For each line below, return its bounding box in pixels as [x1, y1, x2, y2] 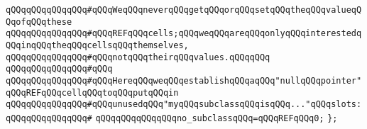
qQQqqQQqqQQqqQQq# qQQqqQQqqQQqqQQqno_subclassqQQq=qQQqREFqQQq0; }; [6, 113, 338, 123]
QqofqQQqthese [6, 16, 72, 27]
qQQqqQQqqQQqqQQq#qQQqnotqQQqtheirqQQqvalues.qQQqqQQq [6, 52, 270, 62]
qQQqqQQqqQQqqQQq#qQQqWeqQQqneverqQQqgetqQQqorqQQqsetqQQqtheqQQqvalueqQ [6, 5, 362, 15]
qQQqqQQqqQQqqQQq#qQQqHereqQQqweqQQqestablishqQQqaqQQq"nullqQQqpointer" [6, 75, 362, 86]
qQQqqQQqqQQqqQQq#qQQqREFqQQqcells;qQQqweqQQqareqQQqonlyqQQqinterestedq [6, 28, 362, 39]
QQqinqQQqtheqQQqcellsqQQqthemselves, [6, 40, 189, 50]
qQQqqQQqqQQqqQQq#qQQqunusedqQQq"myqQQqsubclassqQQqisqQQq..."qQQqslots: [6, 99, 362, 110]
